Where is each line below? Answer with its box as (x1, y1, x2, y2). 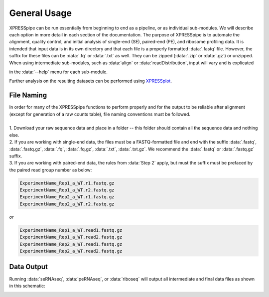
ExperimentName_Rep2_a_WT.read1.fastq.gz (19, 241, 123, 247)
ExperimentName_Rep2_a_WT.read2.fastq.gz (19, 248, 123, 254)
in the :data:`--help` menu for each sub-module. (9, 69, 108, 75)
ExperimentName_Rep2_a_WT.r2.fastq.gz (19, 201, 115, 207)
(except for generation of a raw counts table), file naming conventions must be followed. (9, 111, 191, 117)
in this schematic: (9, 283, 46, 289)
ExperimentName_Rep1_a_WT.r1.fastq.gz (19, 180, 115, 186)
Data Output (9, 263, 48, 271)
